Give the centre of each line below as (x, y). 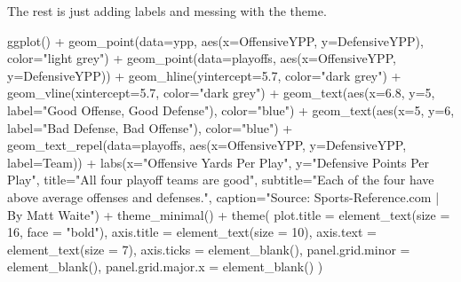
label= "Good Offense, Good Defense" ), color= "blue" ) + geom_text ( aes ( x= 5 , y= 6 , (231, 110)
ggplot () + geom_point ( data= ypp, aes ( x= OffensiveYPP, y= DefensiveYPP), (215, 40)
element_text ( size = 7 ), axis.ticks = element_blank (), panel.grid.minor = (209, 249)
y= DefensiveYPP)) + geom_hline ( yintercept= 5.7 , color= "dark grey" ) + (204, 75)
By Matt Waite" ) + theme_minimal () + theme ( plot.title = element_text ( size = (229, 214)
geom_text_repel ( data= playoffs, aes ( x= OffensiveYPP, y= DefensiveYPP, (207, 145)
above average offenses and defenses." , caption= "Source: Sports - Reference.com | (223, 196)
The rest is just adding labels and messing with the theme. (167, 11)
